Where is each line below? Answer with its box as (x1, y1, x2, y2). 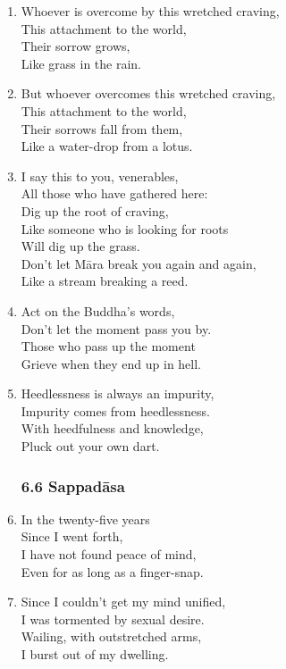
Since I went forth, (21, 527, 123, 546)
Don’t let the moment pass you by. (21, 319, 212, 338)
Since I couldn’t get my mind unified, (21, 592, 226, 611)
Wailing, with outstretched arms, (21, 627, 202, 646)
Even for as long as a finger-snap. (21, 562, 204, 581)
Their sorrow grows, (21, 37, 130, 55)
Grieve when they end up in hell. (21, 354, 202, 372)
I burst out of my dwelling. (21, 645, 169, 664)
